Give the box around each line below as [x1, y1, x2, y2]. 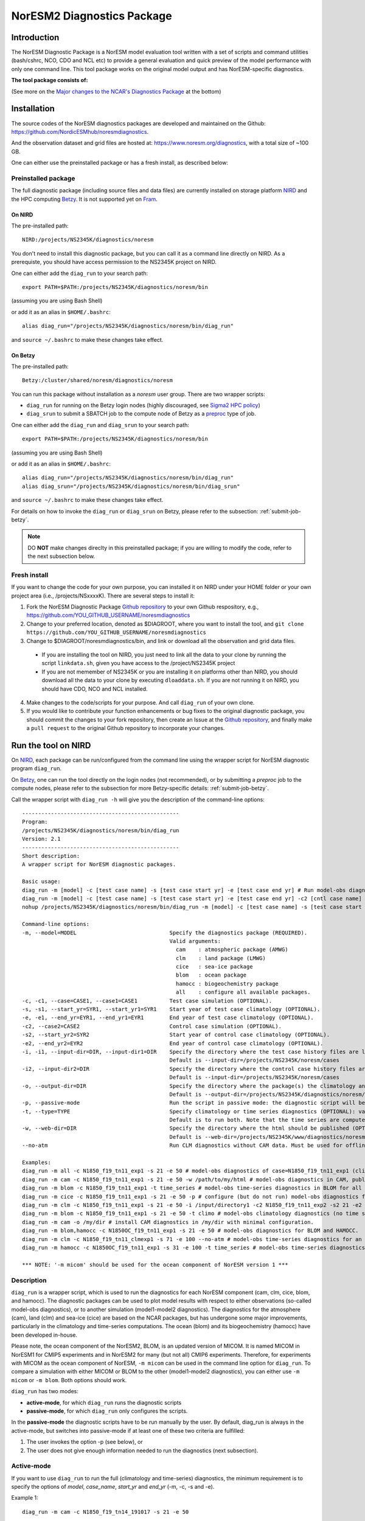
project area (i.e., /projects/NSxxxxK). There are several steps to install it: [11, 592, 195, 599]
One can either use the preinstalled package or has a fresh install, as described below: [11, 159, 228, 167]
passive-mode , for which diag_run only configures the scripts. [26, 1407, 188, 1415]
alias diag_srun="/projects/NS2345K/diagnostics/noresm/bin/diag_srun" [22, 482, 240, 490]
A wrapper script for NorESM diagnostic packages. [22, 861, 176, 868]
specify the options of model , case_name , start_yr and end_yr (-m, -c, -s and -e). [11, 1483, 215, 1491]
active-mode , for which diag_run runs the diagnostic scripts [26, 1399, 182, 1406]
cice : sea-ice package [175, 963, 253, 970]
